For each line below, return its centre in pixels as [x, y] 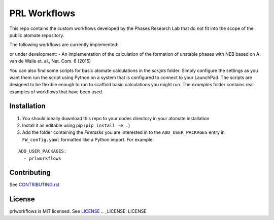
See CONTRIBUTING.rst [35, 185]
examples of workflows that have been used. [56, 92]
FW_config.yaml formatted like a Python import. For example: [88, 139]
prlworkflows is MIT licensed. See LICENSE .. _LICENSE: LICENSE [78, 211]
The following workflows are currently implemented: [64, 45]
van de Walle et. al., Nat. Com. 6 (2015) [50, 61]
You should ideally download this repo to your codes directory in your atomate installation [116, 118]
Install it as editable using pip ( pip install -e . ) [76, 125]
